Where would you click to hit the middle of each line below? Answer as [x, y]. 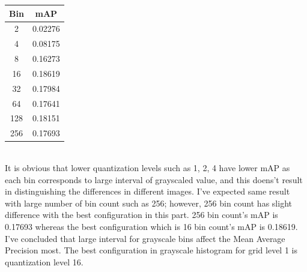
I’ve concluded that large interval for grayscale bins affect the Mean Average [145, 238]
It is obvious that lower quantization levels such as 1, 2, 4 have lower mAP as [147, 167]
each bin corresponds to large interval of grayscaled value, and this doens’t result [154, 179]
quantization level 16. [44, 261]
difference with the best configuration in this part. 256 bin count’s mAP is [141, 215]
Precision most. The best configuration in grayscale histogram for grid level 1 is [151, 250]
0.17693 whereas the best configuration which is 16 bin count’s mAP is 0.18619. [151, 226]
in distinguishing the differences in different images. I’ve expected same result [147, 191]
